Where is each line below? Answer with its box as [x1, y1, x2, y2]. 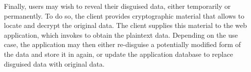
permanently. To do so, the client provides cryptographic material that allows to [4, 10, 245, 21]
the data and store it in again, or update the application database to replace [4, 48, 233, 59]
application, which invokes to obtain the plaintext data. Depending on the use [4, 29, 238, 40]
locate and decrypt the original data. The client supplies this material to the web [4, 20, 247, 30]
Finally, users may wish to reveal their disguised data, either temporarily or [4, 1, 231, 11]
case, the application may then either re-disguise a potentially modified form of [4, 39, 241, 49]
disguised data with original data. [4, 58, 105, 69]
